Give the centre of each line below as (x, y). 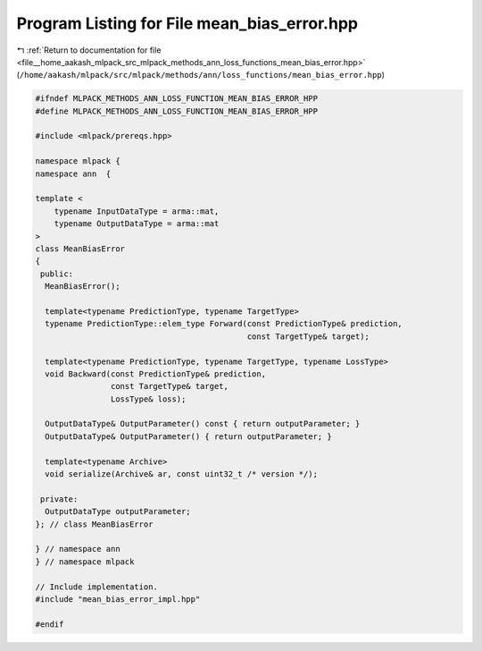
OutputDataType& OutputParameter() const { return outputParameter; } (203, 424)
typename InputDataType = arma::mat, (137, 211)
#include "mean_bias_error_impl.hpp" (118, 599)
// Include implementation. (96, 587)
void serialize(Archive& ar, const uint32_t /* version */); (182, 474)
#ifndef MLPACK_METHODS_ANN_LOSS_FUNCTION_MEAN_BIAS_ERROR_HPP (177, 99)
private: (59, 499)
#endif (50, 624)
